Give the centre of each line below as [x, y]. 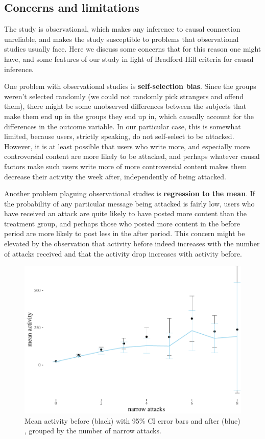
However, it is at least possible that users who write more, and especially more [127, 146]
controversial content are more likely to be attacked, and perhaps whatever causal [132, 156]
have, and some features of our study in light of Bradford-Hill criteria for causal [129, 59]
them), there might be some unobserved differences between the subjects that [125, 106]
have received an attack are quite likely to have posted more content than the [125, 213]
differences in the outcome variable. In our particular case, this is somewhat [123, 126]
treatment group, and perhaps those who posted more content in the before [122, 223]
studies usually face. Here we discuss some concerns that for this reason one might [133, 49]
